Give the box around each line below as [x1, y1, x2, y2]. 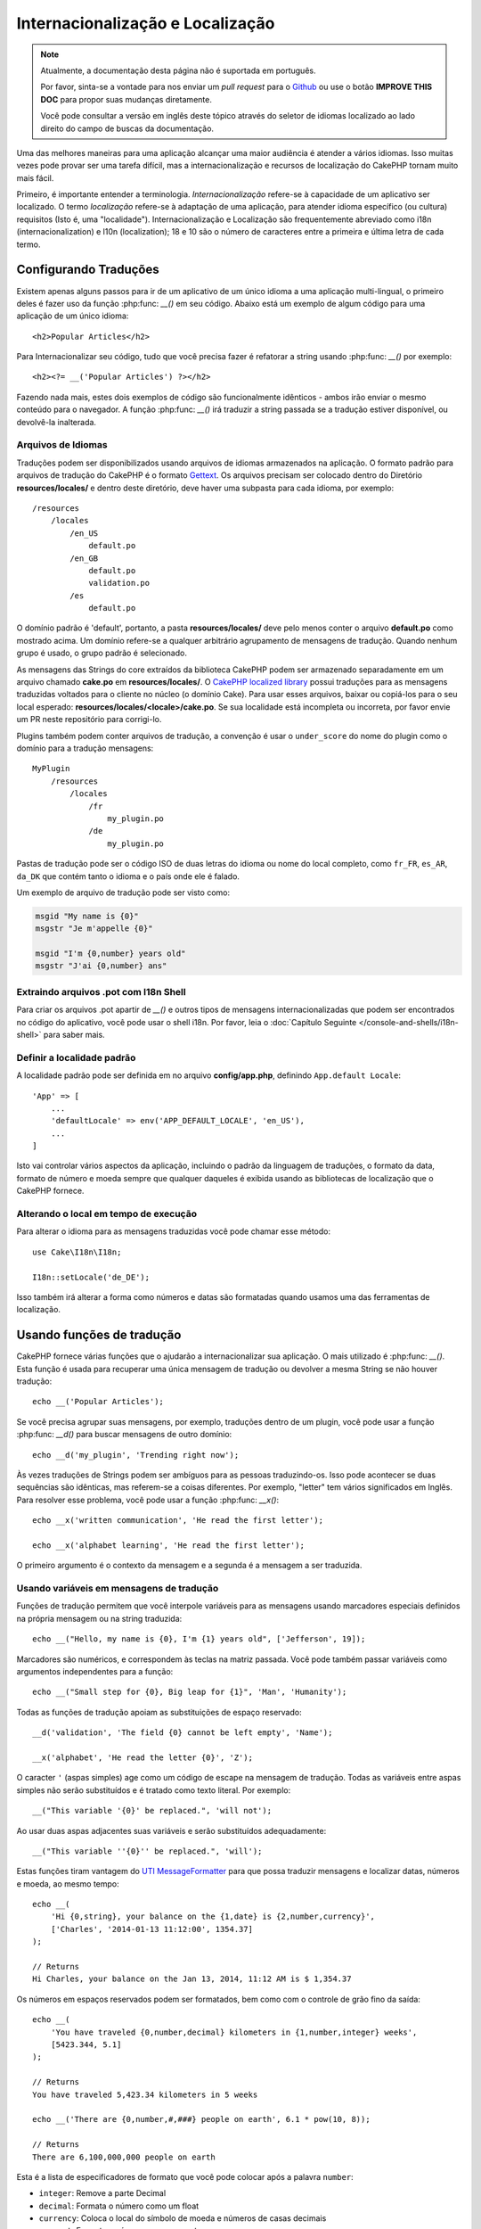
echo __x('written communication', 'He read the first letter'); [32, 1516, 324, 1526]
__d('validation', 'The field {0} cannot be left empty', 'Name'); [32, 1728, 333, 1738]
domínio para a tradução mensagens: [16, 743, 154, 753]
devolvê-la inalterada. [16, 416, 97, 427]
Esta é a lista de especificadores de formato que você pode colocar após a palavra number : [16, 2171, 354, 2182]
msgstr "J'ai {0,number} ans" [35, 961, 167, 971]
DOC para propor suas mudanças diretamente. [40, 94, 213, 104]
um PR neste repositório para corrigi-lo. [16, 714, 162, 725]
